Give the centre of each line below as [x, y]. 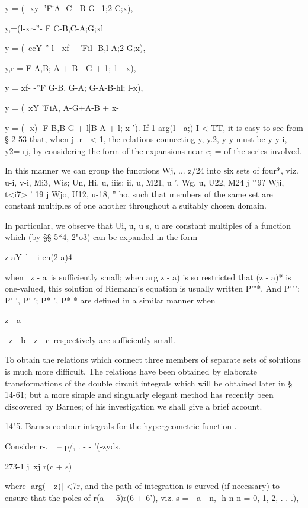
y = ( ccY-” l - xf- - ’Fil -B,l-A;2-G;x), [75, 48]
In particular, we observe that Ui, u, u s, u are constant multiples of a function [148, 225]
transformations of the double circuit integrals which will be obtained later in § [149, 383]
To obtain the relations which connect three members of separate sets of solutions [153, 360]
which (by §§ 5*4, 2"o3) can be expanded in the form [101, 237]
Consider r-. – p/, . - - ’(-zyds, [63, 446]
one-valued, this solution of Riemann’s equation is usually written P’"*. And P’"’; [153, 288]
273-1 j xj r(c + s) [38, 466]
